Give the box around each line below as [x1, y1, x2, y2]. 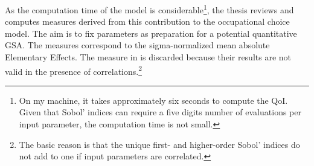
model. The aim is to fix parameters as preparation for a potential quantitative [5, 27, 297, 39]
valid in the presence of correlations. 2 [5, 63, 143, 77]
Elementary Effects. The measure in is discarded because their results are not [5, 51, 292, 63]
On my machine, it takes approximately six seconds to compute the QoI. [19, 94, 288, 106]
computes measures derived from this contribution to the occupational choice [5, 15, 290, 28]
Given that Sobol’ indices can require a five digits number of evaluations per [19, 106, 301, 118]
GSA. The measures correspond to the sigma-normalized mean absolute [5, 39, 270, 51]
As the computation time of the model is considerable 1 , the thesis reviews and [5, 2, 294, 16]
